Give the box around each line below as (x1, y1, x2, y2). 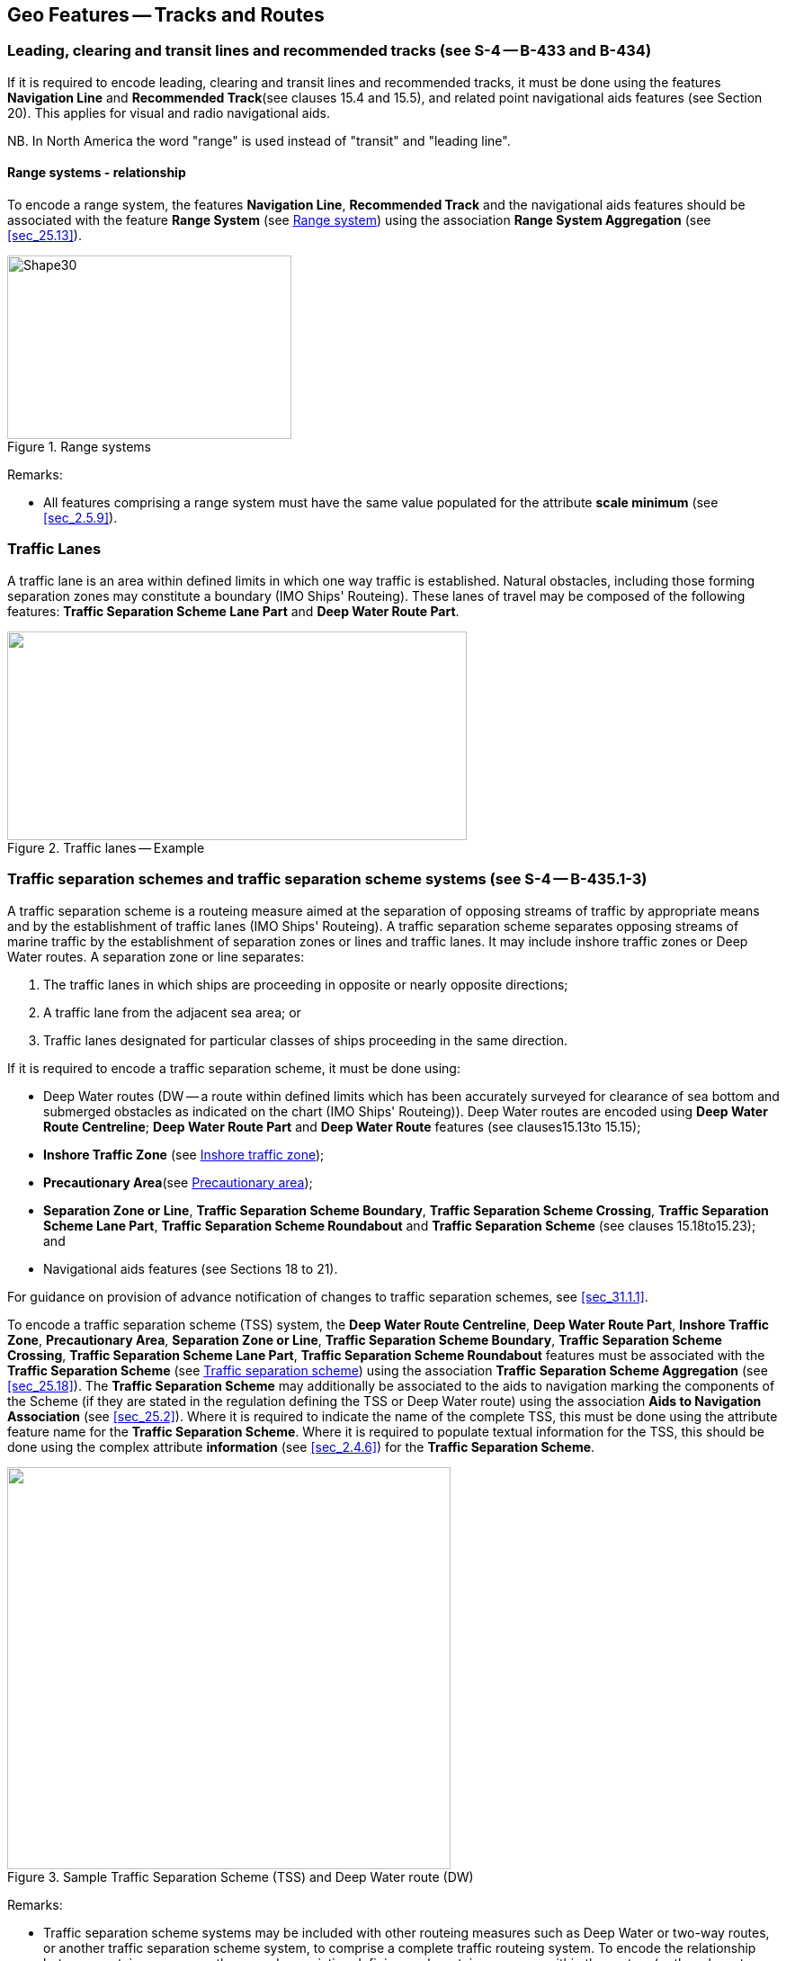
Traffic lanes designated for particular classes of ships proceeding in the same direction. (43, 1032, 568, 1048)
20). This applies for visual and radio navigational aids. (7, 104, 331, 121)
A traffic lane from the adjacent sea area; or (43, 1004, 301, 1020)
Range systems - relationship (7, 165, 186, 181)
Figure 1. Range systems (7, 439, 151, 455)
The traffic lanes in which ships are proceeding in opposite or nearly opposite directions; (43, 976, 568, 992)
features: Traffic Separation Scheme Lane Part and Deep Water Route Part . (7, 603, 460, 619)
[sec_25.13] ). (7, 228, 82, 244)
